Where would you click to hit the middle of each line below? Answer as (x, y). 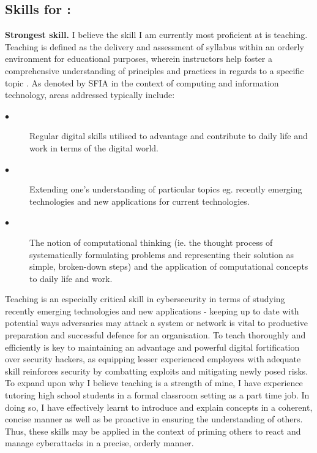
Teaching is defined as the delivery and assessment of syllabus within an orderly (155, 46)
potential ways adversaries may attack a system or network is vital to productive (156, 323)
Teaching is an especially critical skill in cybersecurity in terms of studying (145, 299)
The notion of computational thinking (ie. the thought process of (151, 242)
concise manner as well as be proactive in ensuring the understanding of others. (154, 419)
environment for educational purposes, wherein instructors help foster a (139, 59)
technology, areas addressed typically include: (90, 95)
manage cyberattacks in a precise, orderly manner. (99, 443)
